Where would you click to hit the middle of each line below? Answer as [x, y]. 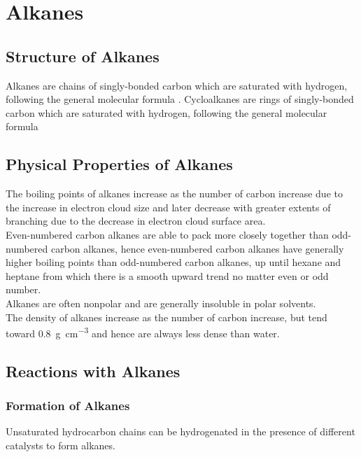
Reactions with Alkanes [93, 371]
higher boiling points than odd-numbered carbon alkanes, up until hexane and [174, 262]
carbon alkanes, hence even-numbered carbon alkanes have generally [197, 248]
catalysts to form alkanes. [61, 445]
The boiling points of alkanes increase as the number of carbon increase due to [174, 194]
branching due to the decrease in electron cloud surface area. [136, 221]
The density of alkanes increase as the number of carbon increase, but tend [167, 317]
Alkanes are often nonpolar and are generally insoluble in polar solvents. [161, 303]
